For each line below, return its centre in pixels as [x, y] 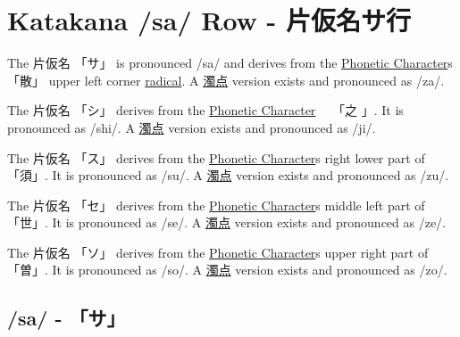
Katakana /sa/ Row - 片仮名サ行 [209, 20]
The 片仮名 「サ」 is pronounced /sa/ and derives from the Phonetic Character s [230, 63]
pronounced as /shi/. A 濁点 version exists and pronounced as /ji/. [192, 127]
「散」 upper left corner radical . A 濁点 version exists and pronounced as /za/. [226, 80]
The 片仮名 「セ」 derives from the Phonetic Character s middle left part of [216, 205]
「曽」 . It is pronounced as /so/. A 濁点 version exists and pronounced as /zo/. [227, 270]
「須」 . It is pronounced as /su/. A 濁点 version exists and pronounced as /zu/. [228, 175]
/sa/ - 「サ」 [67, 318]
